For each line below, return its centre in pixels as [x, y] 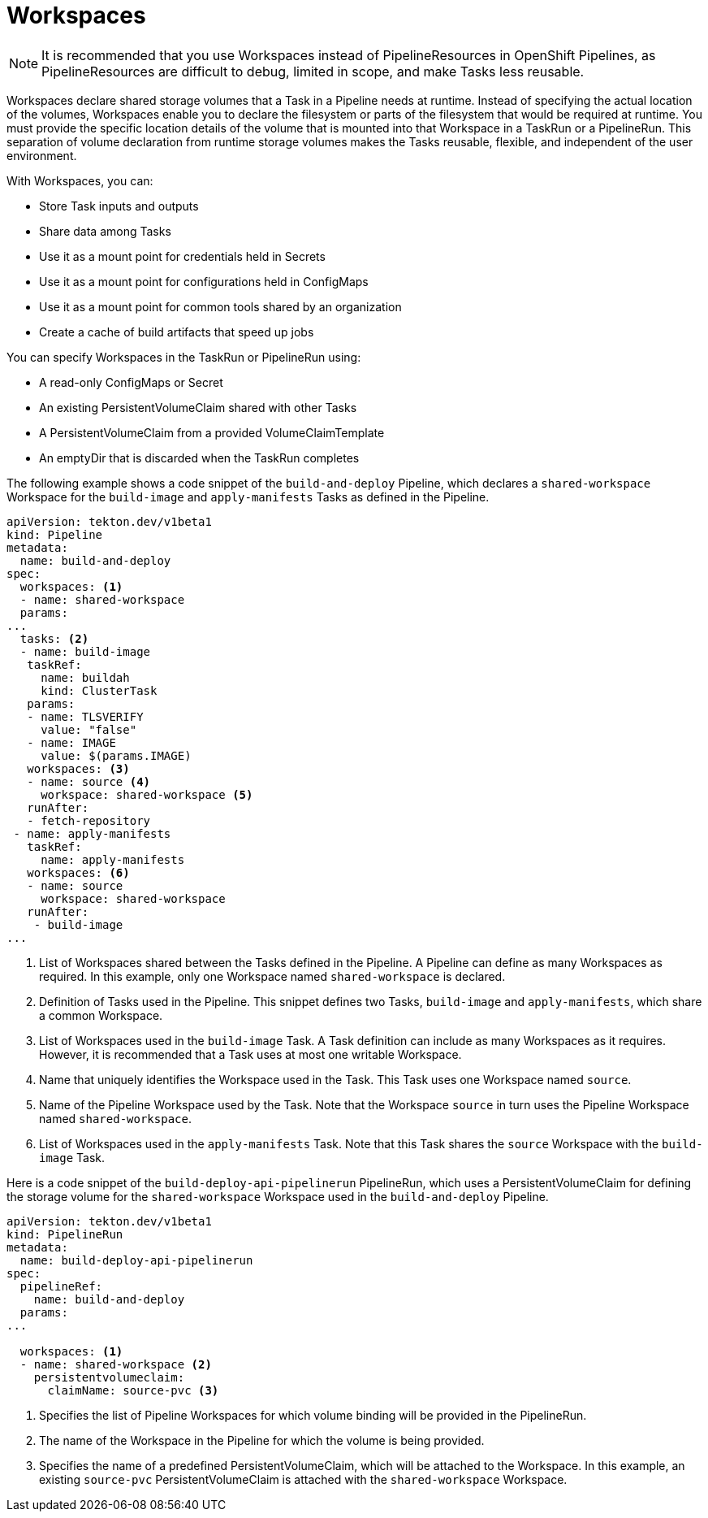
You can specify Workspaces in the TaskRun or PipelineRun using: [184, 357]
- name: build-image [85, 651]
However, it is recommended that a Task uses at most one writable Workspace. [250, 1054]
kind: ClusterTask [99, 690]
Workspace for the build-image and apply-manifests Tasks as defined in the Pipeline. [248, 497]
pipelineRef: [61, 1286]
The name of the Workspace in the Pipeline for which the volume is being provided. [262, 1440]
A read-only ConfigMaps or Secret [131, 382]
